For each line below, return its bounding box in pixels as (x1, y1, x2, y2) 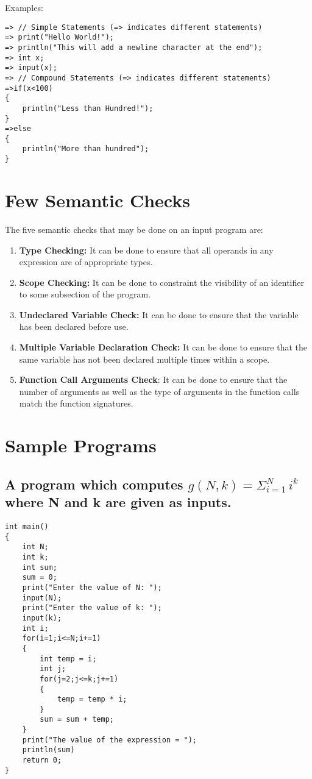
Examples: (5, 1, 43, 13)
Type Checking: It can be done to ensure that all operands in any (19, 243, 274, 256)
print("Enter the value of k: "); (22, 603, 162, 613)
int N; (22, 542, 49, 552)
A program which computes (5, 474, 183, 493)
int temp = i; (40, 654, 97, 663)
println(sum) (22, 745, 75, 755)
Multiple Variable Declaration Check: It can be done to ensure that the (19, 341, 307, 354)
